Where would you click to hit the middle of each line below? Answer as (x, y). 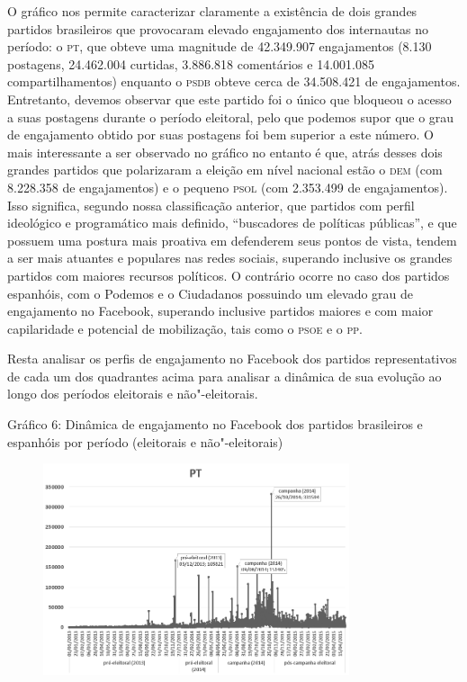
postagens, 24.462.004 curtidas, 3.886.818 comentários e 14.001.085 (191, 63)
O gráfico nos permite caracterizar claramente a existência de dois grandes (212, 11)
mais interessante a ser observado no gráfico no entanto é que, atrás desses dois (225, 152)
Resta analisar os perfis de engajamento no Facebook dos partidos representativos (232, 359)
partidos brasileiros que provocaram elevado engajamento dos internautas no (218, 28)
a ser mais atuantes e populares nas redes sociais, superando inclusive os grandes (230, 258)
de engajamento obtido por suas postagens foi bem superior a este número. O (220, 135)
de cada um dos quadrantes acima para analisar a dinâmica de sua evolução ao (225, 376)
